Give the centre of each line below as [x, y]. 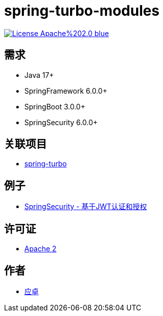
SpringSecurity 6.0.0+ [61, 122]
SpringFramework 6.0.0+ [66, 91]
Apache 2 [41, 249]
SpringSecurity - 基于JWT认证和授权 [86, 207]
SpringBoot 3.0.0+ [55, 106]
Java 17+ [39, 75]
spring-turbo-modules [82, 11]
